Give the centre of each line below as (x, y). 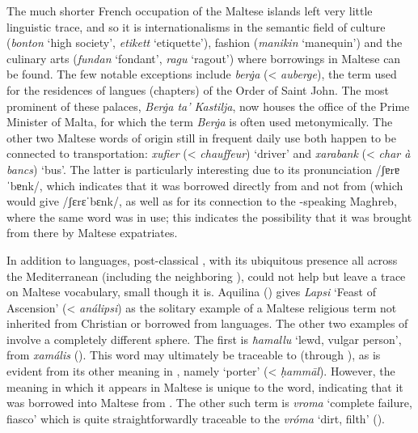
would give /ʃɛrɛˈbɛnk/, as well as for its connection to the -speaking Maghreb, (202, 201)
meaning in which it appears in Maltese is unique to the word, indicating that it (205, 386)
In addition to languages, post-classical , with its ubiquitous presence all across (202, 259)
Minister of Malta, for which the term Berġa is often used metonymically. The (200, 122)
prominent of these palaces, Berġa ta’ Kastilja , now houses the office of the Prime (208, 106)
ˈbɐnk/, (25, 185)
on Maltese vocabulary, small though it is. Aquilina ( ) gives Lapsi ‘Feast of (191, 292)
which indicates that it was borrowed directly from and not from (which (225, 185)
